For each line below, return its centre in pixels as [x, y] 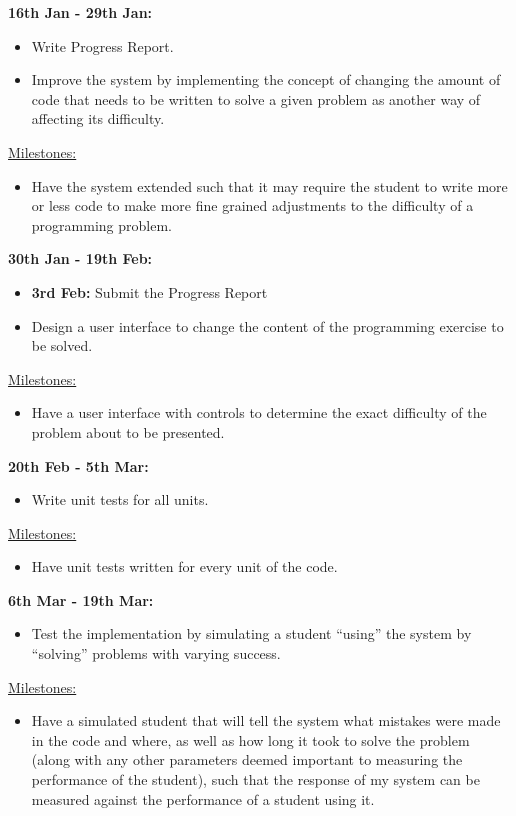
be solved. [62, 345]
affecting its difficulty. [98, 118]
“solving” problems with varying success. [156, 653]
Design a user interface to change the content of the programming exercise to [267, 325]
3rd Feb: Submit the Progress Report [149, 291]
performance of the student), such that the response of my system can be [255, 779]
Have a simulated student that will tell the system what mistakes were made [266, 720]
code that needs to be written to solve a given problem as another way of [256, 98]
